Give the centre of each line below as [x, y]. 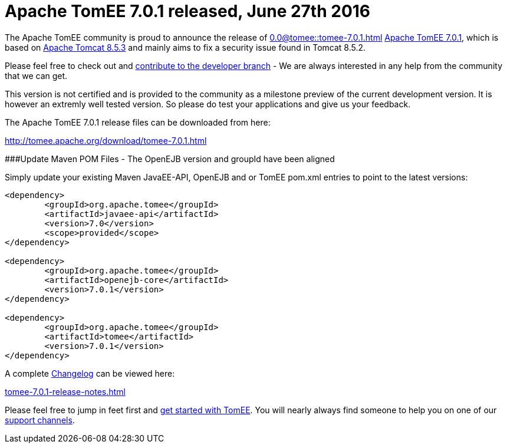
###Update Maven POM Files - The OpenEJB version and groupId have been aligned [170, 159]
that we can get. [36, 75]
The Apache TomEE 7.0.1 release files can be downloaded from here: [138, 122]
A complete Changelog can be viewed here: [90, 373]
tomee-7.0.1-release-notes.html [65, 391]
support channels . [40, 420]
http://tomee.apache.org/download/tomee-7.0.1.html [106, 140]
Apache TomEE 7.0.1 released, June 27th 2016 [188, 11]
